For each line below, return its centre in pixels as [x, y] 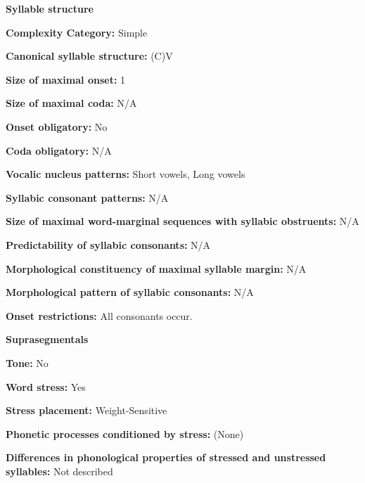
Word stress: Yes [46, 386]
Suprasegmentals [47, 339]
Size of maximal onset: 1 [66, 79]
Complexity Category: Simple [77, 32]
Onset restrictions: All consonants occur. [99, 315]
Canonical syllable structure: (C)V [89, 56]
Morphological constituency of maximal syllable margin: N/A [156, 268]
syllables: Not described [59, 471]
